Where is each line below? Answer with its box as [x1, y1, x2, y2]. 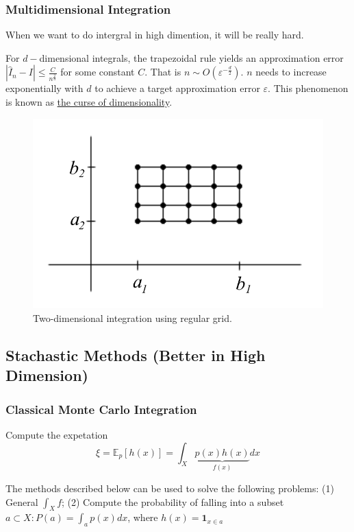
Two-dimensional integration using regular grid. [33, 310, 232, 325]
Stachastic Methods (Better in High [5, 344, 266, 365]
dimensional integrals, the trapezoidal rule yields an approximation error [39, 50, 344, 65]
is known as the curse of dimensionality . [5, 95, 173, 108]
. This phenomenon [268, 81, 349, 95]
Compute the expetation [5, 427, 108, 441]
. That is [144, 65, 181, 79]
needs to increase [255, 65, 327, 79]
